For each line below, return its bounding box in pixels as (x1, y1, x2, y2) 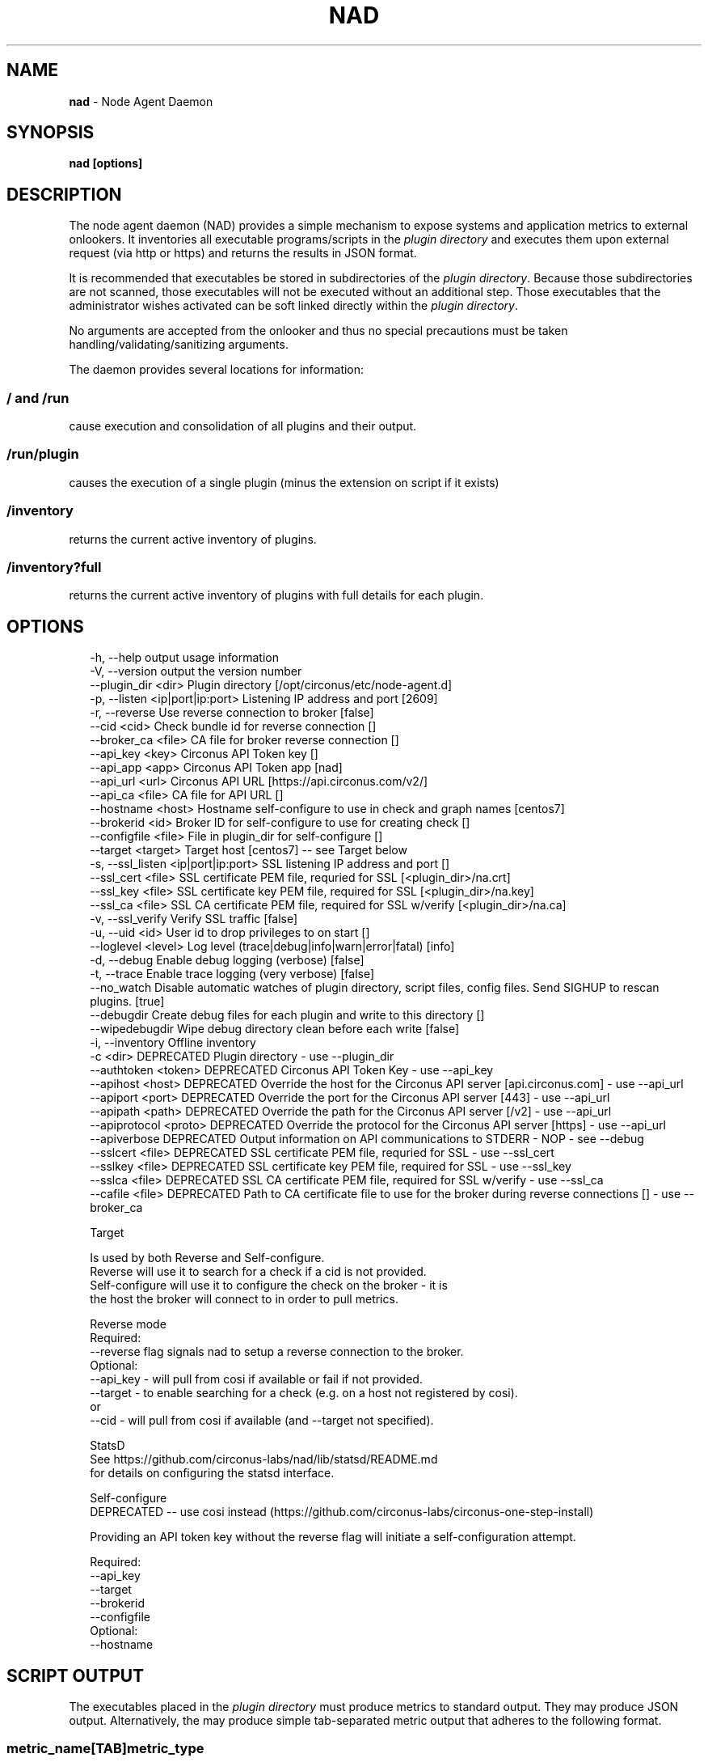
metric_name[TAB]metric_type (6, 1740, 204, 1757)
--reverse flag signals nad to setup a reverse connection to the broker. (90, 1345, 464, 1359)
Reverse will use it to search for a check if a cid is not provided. (90, 1264, 427, 1279)
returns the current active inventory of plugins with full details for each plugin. (69, 588, 484, 603)
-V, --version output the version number (90, 664, 302, 679)
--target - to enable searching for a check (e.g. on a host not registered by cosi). (90, 1386, 518, 1400)
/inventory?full (6, 558, 102, 575)
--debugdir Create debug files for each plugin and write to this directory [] (90, 1008, 485, 1023)
